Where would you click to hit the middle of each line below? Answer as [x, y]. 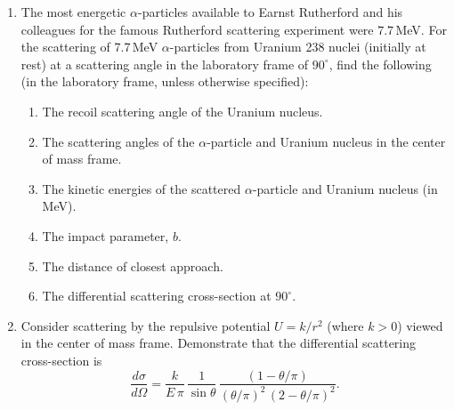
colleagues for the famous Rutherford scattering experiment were [197, 29]
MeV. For [421, 29]
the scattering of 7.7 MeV [89, 47]
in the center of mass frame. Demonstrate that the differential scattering [219, 343]
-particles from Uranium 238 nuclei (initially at [298, 47]
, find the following [380, 64]
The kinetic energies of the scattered [142, 188]
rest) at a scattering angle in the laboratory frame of [165, 64]
